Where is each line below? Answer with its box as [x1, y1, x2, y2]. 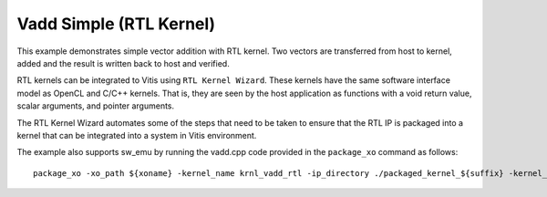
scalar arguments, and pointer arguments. [16, 100, 175, 111]
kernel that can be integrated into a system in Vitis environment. [16, 130, 257, 140]
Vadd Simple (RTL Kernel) [16, 14, 216, 34]
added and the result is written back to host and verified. [16, 57, 230, 68]
